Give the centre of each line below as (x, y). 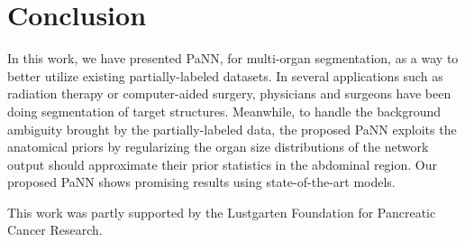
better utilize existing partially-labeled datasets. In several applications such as (225, 75)
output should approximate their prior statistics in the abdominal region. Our (223, 164)
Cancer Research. (55, 230)
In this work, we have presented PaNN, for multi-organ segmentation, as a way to (233, 58)
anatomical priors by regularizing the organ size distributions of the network (218, 147)
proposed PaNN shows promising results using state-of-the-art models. (201, 182)
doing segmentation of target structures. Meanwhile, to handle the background (224, 111)
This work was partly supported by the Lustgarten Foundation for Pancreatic (222, 212)
